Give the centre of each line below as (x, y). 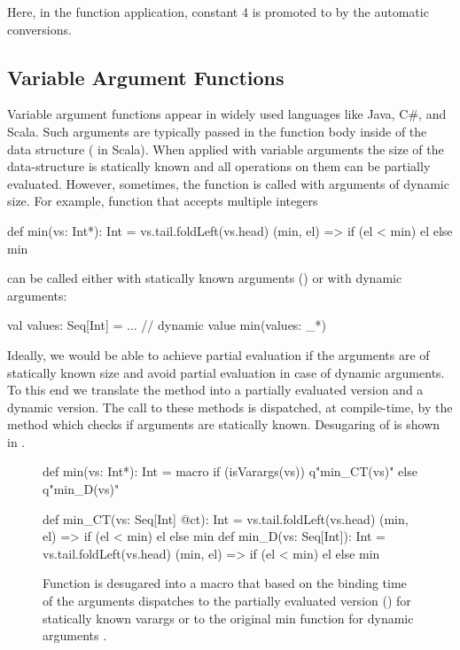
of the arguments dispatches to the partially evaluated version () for (227, 601)
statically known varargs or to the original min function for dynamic (228, 618)
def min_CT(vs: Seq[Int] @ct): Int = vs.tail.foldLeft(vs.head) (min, (226, 518)
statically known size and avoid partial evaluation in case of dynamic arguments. (226, 372)
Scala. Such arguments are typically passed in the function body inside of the (217, 131)
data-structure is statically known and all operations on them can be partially (219, 166)
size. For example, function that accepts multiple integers (163, 201)
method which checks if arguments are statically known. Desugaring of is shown (224, 424)
